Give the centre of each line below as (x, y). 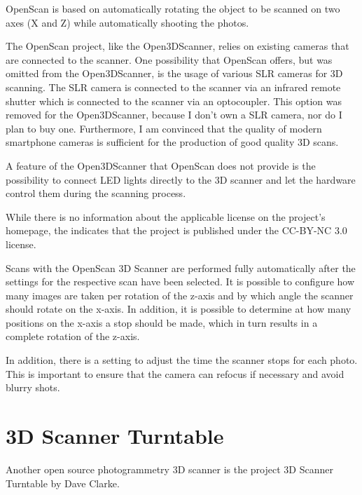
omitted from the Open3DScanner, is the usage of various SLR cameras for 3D (174, 73)
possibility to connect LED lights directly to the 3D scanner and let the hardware (181, 179)
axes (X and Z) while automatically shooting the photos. (127, 22)
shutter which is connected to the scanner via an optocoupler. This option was (174, 101)
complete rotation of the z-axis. (73, 336)
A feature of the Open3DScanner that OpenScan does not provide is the (161, 165)
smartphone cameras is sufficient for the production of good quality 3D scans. (172, 142)
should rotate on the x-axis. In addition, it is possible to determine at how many (179, 309)
